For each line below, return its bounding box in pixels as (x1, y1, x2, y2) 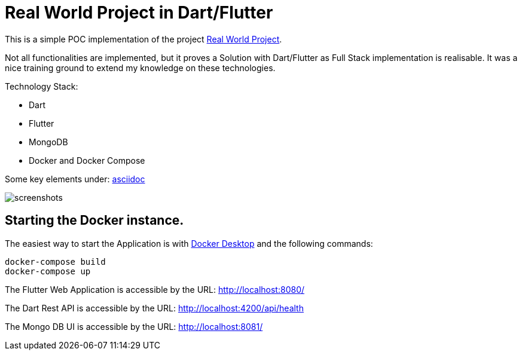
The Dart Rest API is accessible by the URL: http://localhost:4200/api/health (5, 302, 304, 313)
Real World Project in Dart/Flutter (5, 2, 273, 23)
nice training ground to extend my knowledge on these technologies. (5, 62, 276, 73)
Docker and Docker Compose (29, 155, 145, 166)
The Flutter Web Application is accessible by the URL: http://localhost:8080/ (5, 284, 305, 295)
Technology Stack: (5, 81, 78, 91)
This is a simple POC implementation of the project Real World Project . (5, 33, 282, 44)
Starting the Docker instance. (5, 213, 184, 228)
